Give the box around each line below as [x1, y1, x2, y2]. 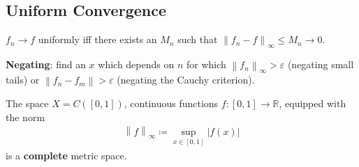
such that [177, 32, 218, 47]
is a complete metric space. [6, 148, 127, 162]
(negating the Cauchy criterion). [117, 72, 255, 87]
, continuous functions [124, 95, 219, 110]
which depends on [98, 57, 175, 72]
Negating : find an [6, 57, 86, 72]
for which [186, 57, 226, 72]
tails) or [6, 72, 40, 87]
